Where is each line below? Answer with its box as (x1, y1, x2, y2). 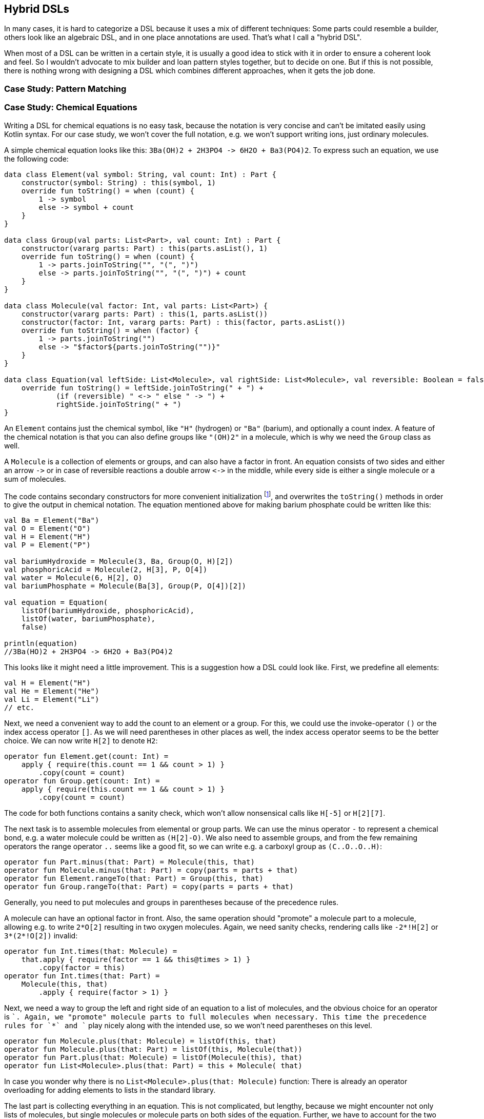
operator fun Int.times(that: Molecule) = (4, 947, 177, 956)
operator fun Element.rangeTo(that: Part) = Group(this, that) (4, 874, 264, 883)
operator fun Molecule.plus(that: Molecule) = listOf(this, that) (4, 1037, 277, 1046)
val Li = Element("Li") (4, 695, 99, 704)
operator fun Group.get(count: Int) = (4, 777, 160, 786)
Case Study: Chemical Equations (4, 102, 137, 113)
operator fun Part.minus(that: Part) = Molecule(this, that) (4, 858, 255, 867)
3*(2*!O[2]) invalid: (4, 931, 78, 940)
